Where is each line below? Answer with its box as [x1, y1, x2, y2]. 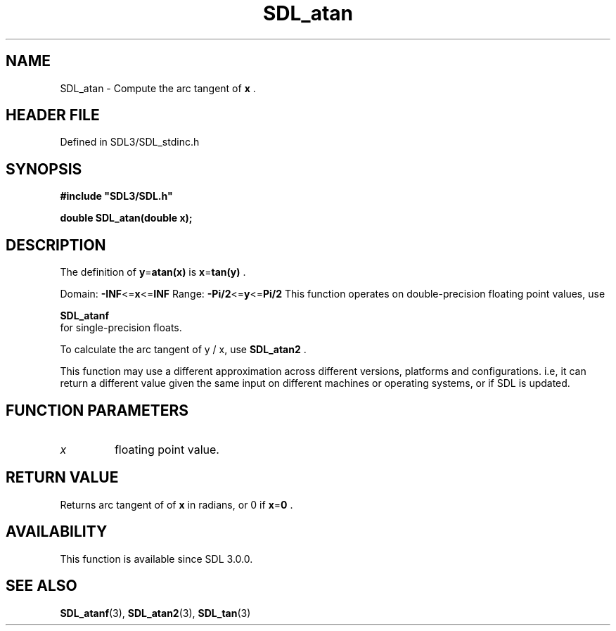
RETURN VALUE [6, 469, 119, 487]
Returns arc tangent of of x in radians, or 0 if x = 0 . [60, 498, 293, 511]
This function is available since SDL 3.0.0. [60, 552, 253, 565]
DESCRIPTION [6, 236, 106, 254]
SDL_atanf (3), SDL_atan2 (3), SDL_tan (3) [60, 606, 251, 619]
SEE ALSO [6, 577, 77, 595]
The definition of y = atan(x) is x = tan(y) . [60, 266, 246, 279]
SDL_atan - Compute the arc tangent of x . [60, 82, 256, 94]
